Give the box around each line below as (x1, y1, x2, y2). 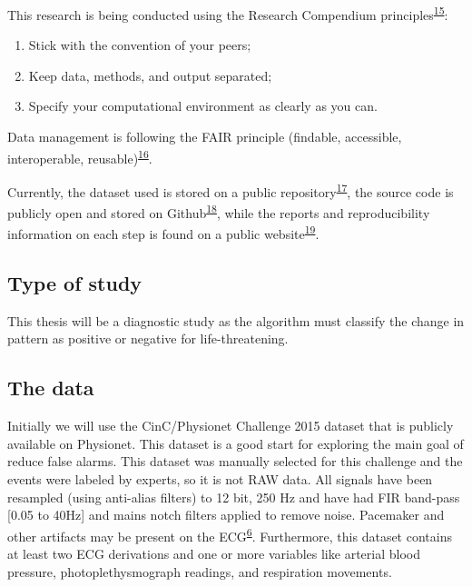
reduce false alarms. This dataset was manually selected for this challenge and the (7, 452, 463, 471)
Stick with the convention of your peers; (28, 35, 251, 55)
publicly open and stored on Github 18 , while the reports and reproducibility (7, 201, 430, 222)
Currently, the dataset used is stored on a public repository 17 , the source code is (7, 179, 454, 201)
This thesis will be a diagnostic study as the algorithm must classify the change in (7, 311, 465, 330)
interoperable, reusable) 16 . (7, 145, 152, 167)
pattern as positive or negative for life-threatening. (7, 329, 289, 348)
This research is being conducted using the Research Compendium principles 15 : (7, 3, 448, 24)
